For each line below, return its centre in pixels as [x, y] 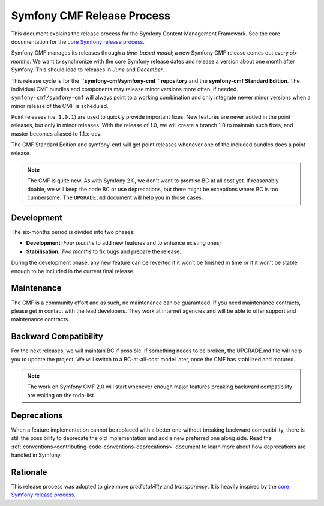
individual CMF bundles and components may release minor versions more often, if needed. [124, 89]
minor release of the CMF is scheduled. [60, 106]
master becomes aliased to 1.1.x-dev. [56, 134]
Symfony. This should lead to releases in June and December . [88, 70]
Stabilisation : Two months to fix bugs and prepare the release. [103, 251]
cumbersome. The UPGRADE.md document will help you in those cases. [115, 197]
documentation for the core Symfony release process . [78, 41]
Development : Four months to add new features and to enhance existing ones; [124, 243]
